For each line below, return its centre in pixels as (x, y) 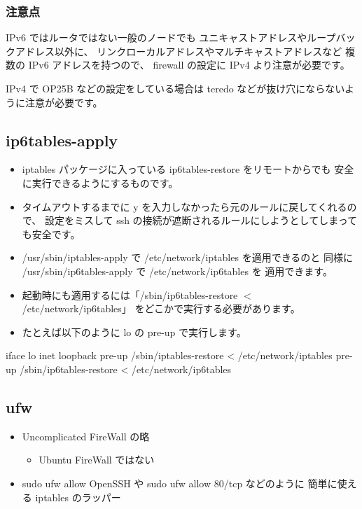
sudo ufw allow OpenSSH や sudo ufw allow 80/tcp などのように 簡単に (180, 483)
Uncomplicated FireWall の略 (86, 436)
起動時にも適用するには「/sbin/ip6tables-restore (130, 294)
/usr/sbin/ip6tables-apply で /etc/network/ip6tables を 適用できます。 (177, 271)
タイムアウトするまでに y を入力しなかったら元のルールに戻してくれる (185, 206)
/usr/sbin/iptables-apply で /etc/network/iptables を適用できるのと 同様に (188, 257)
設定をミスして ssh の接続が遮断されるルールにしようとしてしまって (201, 220)
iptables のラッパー (78, 497)
